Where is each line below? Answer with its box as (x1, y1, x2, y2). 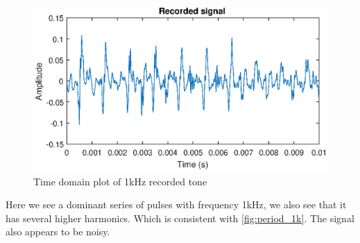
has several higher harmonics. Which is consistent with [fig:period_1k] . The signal (6, 210, 354, 225)
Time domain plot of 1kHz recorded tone (33, 174, 207, 188)
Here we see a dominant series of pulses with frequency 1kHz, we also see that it (6, 197, 347, 212)
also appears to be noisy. (6, 224, 110, 239)
